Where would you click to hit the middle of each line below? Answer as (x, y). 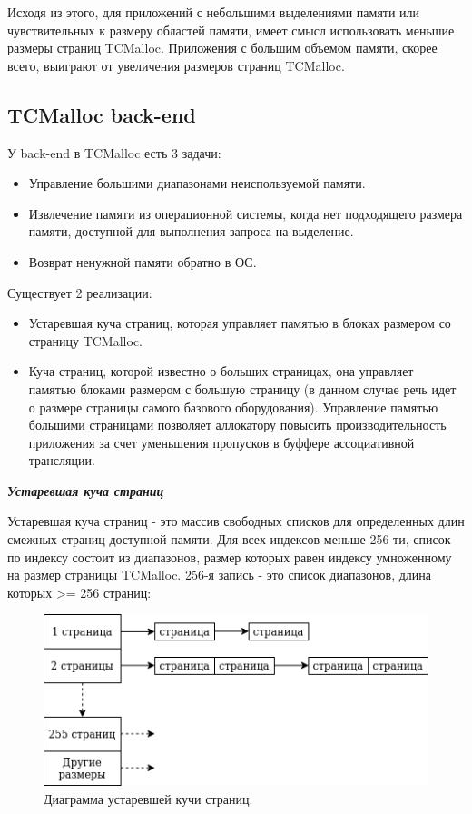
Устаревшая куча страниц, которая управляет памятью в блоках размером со (240, 323)
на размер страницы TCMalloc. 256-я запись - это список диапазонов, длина (220, 575)
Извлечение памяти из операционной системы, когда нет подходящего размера (246, 213)
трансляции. (62, 460)
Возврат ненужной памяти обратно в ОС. (143, 261)
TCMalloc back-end (102, 114)
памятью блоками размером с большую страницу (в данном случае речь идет (242, 388)
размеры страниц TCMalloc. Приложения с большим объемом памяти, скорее (222, 48)
